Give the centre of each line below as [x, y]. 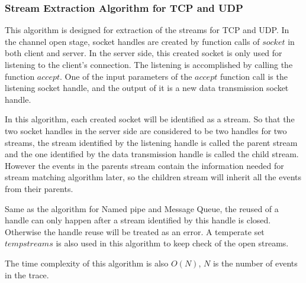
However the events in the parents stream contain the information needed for [144, 165]
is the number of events [255, 263]
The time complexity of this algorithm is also [87, 263]
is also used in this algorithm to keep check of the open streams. [172, 243]
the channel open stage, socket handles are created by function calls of [132, 41]
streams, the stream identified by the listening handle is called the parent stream [151, 142]
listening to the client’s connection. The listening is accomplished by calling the [149, 64]
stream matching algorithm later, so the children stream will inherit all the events [153, 177]
